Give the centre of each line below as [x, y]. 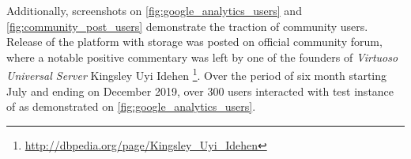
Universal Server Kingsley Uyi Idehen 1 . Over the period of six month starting [197, 74]
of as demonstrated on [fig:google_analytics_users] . [131, 106]
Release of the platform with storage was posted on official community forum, [194, 42]
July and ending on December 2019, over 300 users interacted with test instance [200, 91]
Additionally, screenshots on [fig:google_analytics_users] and [154, 10]
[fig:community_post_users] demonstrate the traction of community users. [187, 26]
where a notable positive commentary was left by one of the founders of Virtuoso [202, 57]
